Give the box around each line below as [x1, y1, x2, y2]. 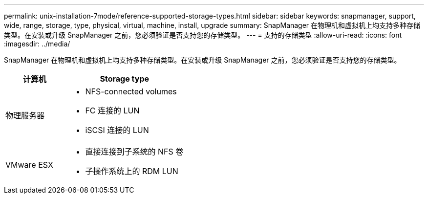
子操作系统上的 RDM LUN [85, 166, 178, 176]
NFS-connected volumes [85, 87, 177, 96]
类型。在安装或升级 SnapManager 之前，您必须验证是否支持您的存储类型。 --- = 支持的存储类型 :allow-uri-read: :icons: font [4, 31, 402, 39]
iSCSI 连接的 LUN [85, 125, 149, 135]
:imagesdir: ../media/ [4, 40, 70, 48]
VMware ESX [5, 160, 53, 170]
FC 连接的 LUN [85, 106, 140, 115]
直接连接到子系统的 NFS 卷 [85, 147, 184, 156]
